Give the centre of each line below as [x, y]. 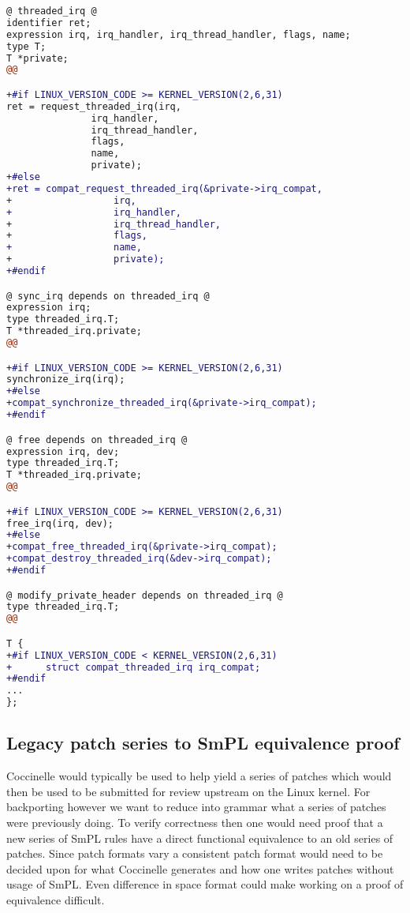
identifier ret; [49, 23]
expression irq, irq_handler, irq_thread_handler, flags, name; [179, 34]
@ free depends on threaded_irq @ [97, 440]
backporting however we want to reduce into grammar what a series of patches [196, 807]
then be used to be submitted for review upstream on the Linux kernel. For [188, 791]
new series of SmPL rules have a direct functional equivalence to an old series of [200, 838]
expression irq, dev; [63, 451]
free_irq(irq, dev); [60, 523]
